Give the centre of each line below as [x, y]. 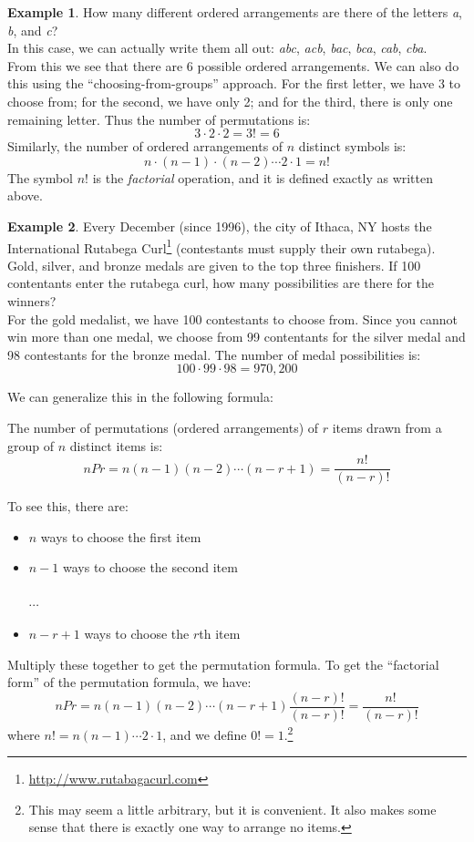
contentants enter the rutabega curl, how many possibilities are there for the [221, 283]
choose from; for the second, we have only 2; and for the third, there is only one [230, 101]
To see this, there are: [68, 506]
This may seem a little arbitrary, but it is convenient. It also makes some [232, 809]
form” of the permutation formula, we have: [129, 682]
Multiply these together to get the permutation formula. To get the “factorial [223, 664]
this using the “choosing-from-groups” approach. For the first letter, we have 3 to [234, 83]
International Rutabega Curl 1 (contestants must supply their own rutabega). [222, 246]
